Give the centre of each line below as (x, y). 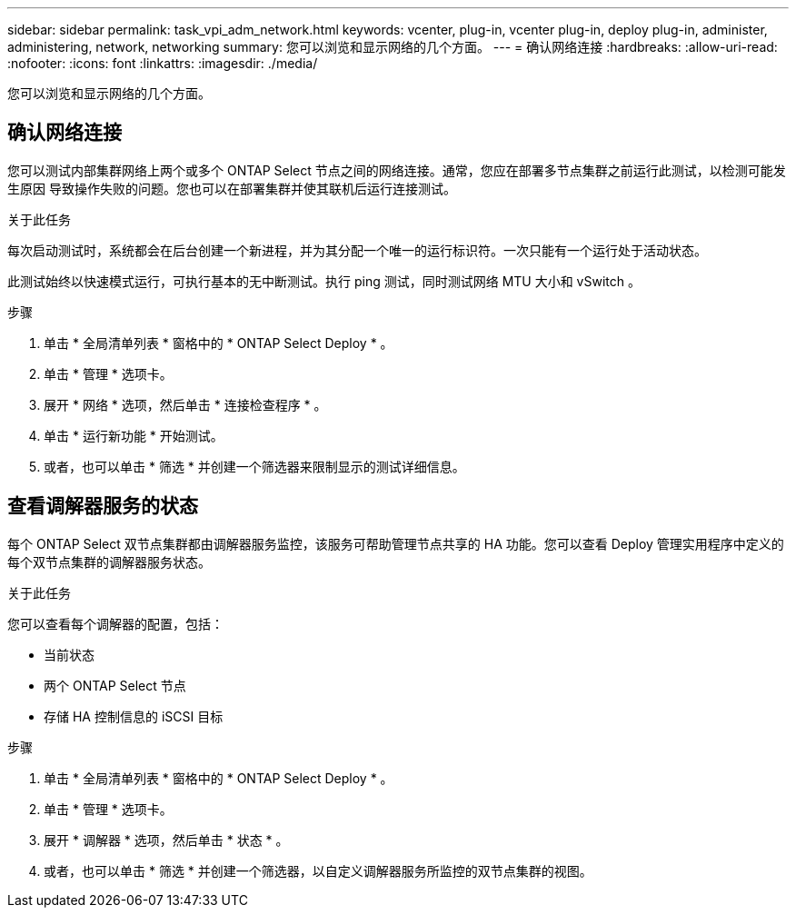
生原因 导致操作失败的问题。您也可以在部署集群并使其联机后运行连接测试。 (232, 188)
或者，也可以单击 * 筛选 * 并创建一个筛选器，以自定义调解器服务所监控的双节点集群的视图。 (318, 870)
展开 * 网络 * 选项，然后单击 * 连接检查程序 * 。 (185, 404)
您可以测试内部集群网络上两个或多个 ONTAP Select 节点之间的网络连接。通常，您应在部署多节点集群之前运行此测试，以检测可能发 (397, 170)
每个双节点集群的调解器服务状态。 (109, 562)
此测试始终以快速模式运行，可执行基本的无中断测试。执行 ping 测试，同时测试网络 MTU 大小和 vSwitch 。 (324, 281)
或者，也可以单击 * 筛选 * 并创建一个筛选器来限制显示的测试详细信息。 (254, 466)
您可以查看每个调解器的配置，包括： (115, 623)
